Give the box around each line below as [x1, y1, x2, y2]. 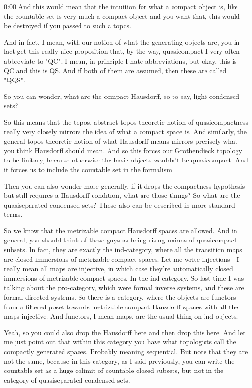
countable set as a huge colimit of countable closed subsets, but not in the [4, 365, 224, 375]
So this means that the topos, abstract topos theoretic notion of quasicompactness [4, 116, 248, 127]
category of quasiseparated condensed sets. [4, 374, 130, 385]
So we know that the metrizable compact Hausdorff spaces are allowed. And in [4, 225, 237, 235]
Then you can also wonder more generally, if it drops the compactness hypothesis [4, 180, 245, 191]
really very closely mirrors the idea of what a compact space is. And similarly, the [4, 126, 247, 136]
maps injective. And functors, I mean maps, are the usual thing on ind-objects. [4, 311, 238, 321]
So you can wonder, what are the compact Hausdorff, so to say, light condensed [4, 91, 240, 101]
